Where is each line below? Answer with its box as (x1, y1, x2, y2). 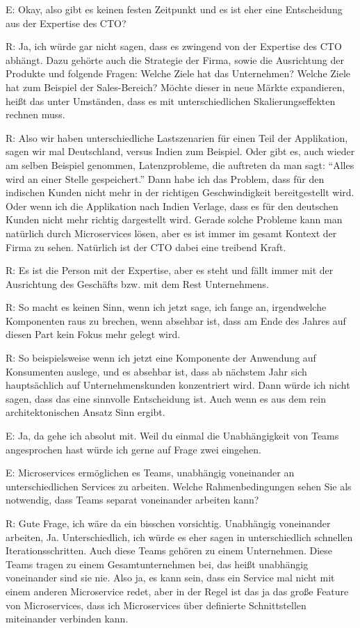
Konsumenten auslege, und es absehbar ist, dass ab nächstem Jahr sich (6, 364, 307, 378)
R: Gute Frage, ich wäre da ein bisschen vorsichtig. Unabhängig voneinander (6, 516, 331, 530)
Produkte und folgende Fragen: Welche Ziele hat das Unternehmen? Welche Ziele (6, 66, 351, 81)
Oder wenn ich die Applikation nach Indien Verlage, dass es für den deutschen (6, 198, 338, 213)
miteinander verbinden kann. (6, 611, 129, 626)
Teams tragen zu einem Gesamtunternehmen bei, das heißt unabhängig (6, 556, 309, 571)
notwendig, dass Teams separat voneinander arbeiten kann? (6, 492, 259, 507)
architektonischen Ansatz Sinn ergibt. (6, 405, 165, 419)
